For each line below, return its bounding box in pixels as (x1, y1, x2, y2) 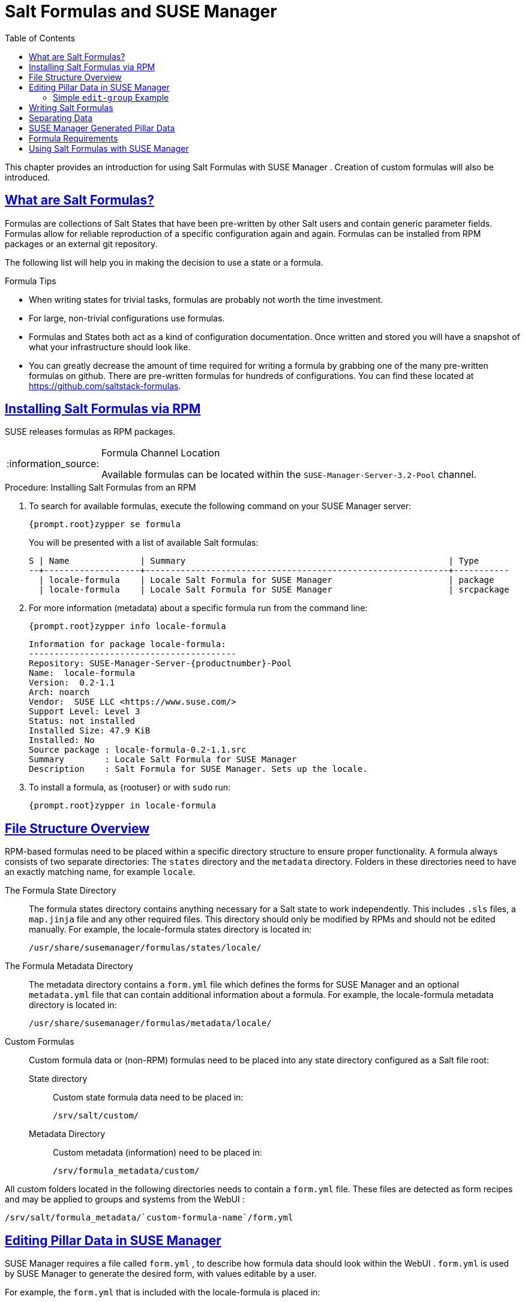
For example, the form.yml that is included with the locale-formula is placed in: (5, 1287, 320, 1298)
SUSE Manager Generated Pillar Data (29, 122, 175, 133)
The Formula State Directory (5, 885, 116, 896)
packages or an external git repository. (5, 238, 158, 249)
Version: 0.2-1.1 (29, 678, 115, 688)
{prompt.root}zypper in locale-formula (29, 801, 216, 811)
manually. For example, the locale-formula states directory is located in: (29, 924, 312, 935)
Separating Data (29, 112, 93, 123)
